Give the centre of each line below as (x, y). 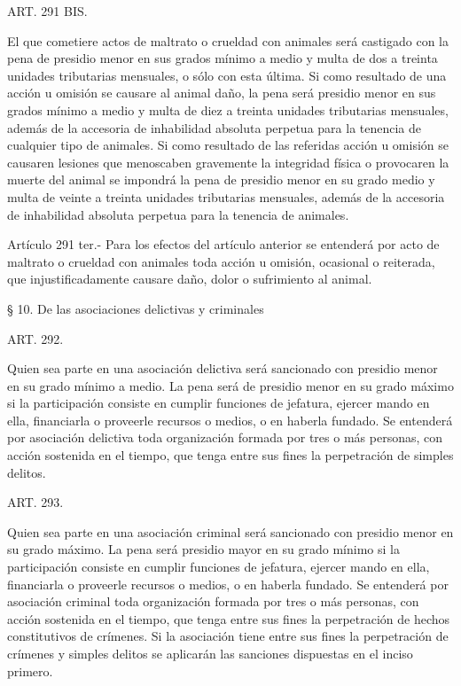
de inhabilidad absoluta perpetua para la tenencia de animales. (178, 214)
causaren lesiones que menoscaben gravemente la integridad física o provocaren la (228, 162)
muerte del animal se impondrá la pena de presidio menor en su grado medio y (221, 179)
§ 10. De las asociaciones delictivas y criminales (136, 308)
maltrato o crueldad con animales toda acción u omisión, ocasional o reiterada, (221, 261)
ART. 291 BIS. (47, 11)
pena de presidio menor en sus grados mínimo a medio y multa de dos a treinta (223, 58)
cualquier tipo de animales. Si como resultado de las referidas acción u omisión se (228, 145)
